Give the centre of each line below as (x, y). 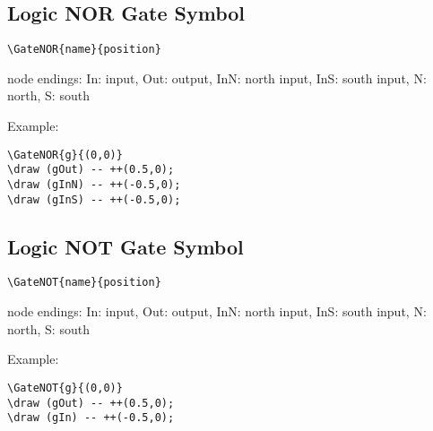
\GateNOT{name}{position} (84, 283)
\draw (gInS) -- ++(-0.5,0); (94, 199)
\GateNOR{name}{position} (84, 50)
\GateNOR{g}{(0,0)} (65, 155)
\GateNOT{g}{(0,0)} (65, 388)
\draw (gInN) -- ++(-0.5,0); (94, 184)
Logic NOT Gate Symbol (126, 246)
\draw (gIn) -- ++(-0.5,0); (91, 418)
